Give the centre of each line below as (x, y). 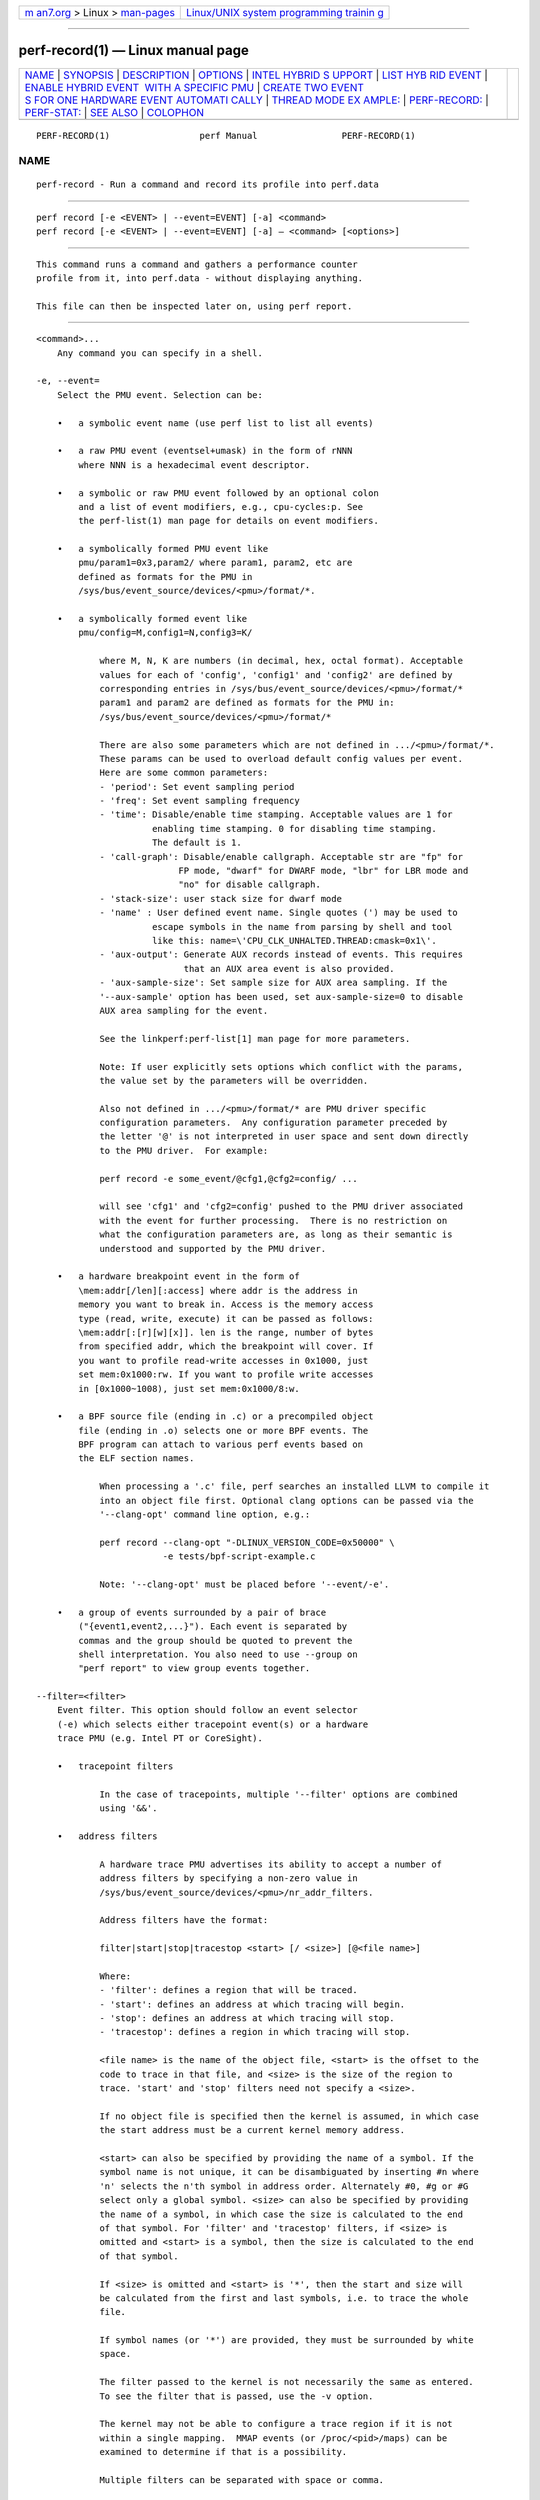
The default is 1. (196, 843)
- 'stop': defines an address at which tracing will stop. (247, 2018)
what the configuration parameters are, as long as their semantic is (276, 1234)
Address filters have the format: (184, 1920)
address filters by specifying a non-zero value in (229, 1878)
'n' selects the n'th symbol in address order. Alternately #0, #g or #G (284, 2186)
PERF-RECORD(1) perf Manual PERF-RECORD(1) (226, 135)
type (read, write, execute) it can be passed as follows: (226, 1318)
